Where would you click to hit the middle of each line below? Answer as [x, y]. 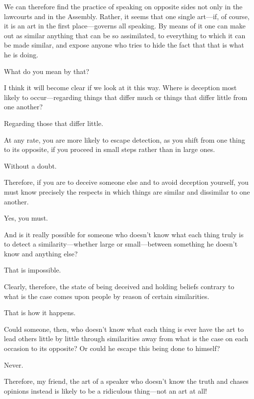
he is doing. [21, 54]
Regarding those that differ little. [54, 123]
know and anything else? [41, 253]
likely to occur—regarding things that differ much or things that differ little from [126, 97]
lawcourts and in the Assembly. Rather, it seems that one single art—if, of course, [127, 16]
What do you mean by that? [47, 71]
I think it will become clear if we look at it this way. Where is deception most [120, 87]
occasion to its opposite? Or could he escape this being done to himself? [112, 348]
